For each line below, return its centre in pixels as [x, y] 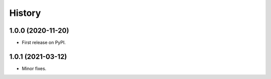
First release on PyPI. [44, 43]
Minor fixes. [34, 68]
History [25, 13]
